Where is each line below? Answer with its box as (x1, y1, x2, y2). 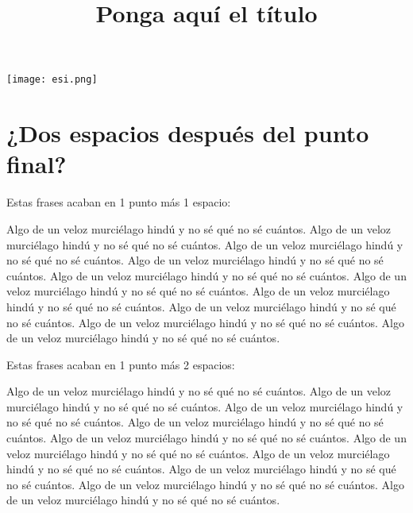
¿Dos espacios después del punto (6, 117, 369, 149)
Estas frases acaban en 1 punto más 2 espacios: (6, 356, 235, 372)
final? (6, 148, 67, 180)
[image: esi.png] (6, 74, 98, 86)
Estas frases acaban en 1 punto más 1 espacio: (6, 194, 231, 210)
